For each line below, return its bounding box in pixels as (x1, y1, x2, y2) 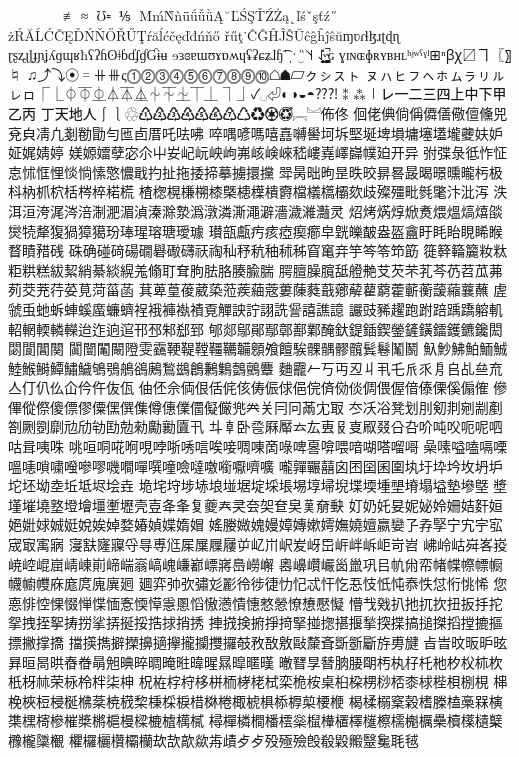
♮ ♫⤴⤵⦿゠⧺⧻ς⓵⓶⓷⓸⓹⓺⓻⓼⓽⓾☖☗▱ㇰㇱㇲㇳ (8, 63, 361, 84)
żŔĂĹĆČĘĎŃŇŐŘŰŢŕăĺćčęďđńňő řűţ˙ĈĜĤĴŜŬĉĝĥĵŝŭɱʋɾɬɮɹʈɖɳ (8, 24, 400, 45)
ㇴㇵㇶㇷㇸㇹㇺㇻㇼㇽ (365, 63, 506, 84)
